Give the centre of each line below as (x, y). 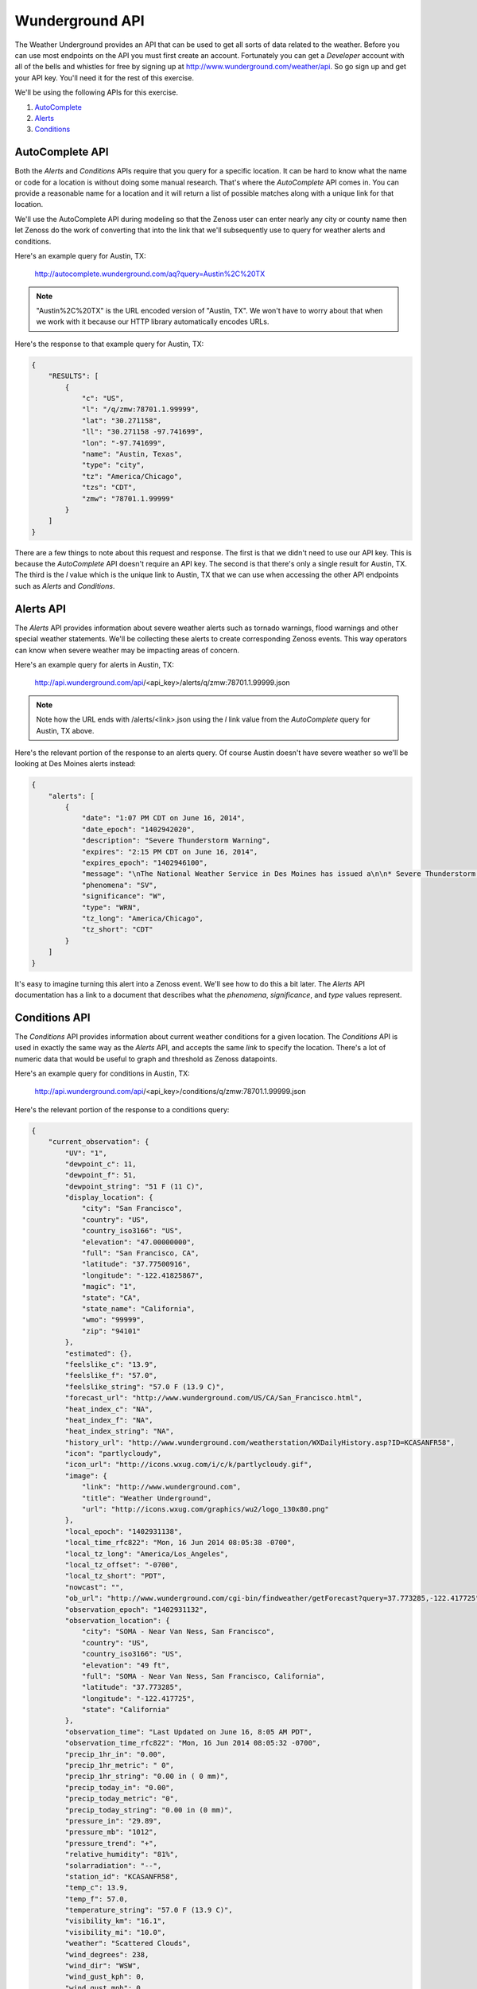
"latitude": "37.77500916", (136, 1264)
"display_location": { (109, 1198)
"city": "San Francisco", (132, 1209)
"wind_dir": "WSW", (103, 1966)
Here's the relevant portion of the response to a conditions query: (122, 1109)
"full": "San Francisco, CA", (140, 1253)
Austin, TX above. (65, 730)
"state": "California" (126, 1710)
